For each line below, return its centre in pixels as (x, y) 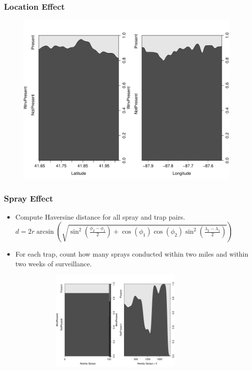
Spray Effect (29, 198)
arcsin (45, 232)
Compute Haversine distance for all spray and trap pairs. (100, 216)
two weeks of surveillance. (54, 263)
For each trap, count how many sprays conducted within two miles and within (132, 254)
